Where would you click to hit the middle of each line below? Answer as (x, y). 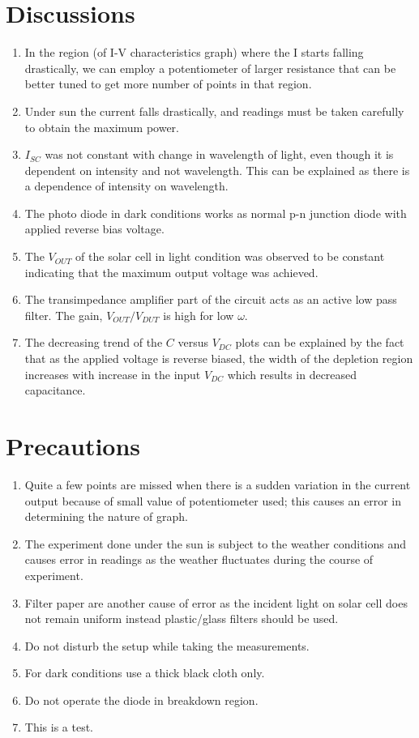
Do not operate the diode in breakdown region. (141, 700)
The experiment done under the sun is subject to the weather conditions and (215, 543)
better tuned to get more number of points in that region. (168, 84)
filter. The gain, (64, 315)
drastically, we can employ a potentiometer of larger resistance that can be (210, 68)
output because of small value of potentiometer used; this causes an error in (213, 500)
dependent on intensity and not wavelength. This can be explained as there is (217, 170)
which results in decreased (292, 374)
